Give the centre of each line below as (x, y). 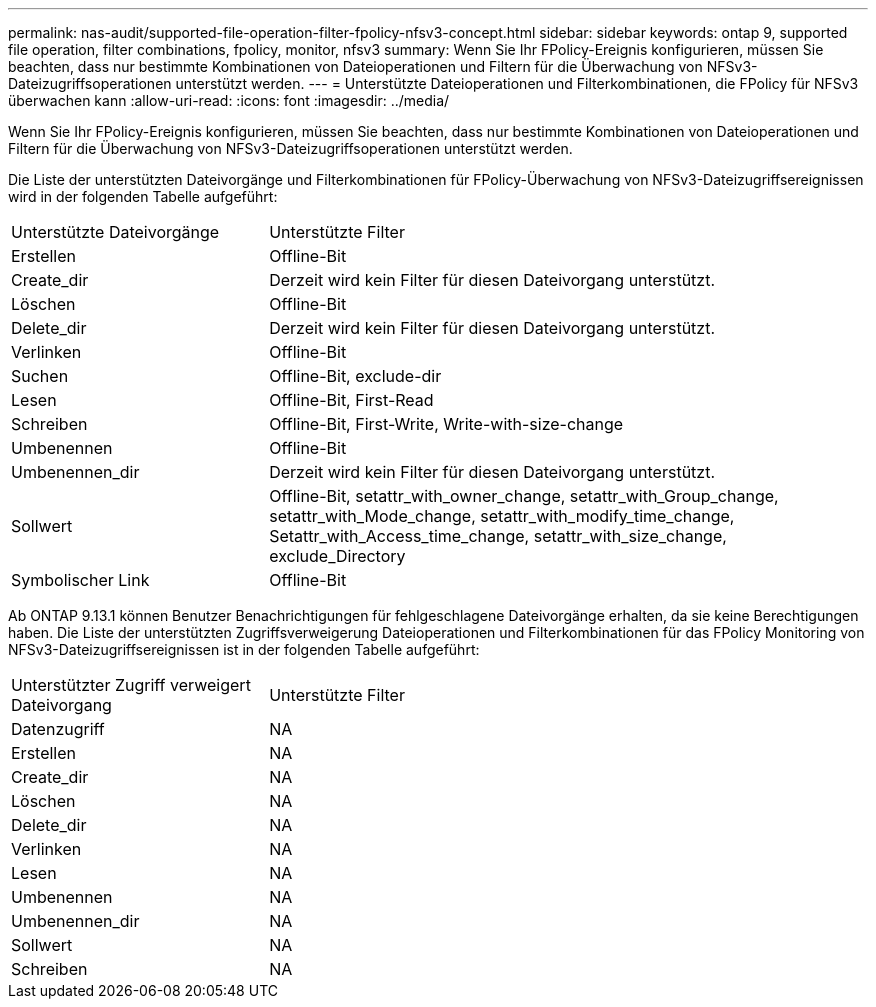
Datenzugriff (58, 729)
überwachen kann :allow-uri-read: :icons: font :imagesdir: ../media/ (229, 100)
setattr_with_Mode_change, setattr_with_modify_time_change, (502, 516)
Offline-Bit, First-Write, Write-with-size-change (446, 424)
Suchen (40, 376)
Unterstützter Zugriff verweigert (131, 685)
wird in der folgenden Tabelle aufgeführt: (143, 196)
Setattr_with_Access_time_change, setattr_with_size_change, (498, 536)
